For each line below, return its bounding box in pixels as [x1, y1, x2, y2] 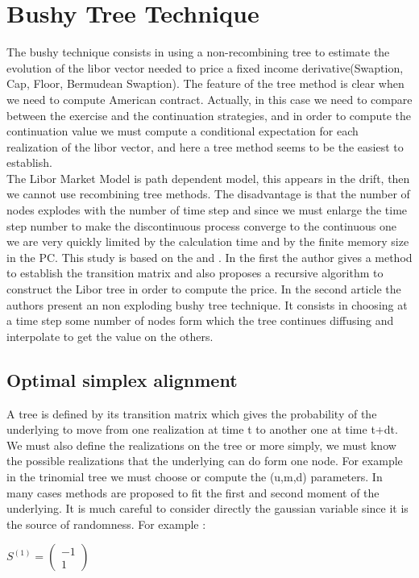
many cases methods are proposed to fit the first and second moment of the [6, 484, 380, 501]
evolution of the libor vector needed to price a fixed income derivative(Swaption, [6, 59, 404, 76]
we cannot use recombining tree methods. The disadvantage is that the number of [6, 185, 410, 202]
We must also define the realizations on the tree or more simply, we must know [6, 436, 396, 453]
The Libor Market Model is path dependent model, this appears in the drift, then [6, 169, 410, 186]
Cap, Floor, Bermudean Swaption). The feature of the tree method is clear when [6, 75, 404, 92]
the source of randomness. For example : [6, 515, 206, 532]
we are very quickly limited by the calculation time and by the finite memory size [6, 233, 409, 250]
